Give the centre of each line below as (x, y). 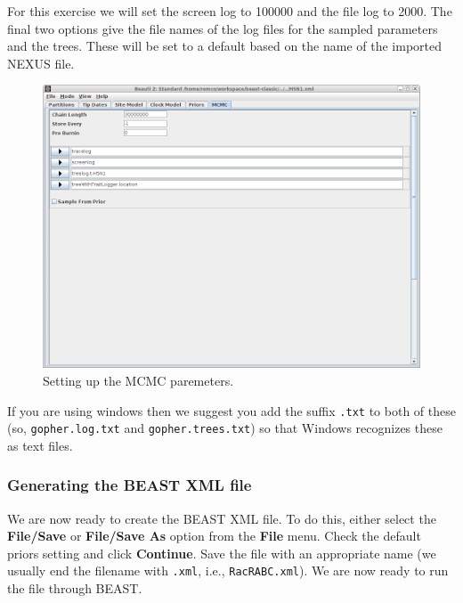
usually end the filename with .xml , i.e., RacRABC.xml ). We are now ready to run (228, 570)
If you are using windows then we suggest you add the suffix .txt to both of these (231, 410)
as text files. (40, 445)
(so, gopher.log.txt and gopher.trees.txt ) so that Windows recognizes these (225, 428)
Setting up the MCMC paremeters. (138, 380)
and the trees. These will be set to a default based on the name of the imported (225, 46)
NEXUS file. (41, 63)
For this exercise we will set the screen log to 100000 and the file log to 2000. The (230, 11)
